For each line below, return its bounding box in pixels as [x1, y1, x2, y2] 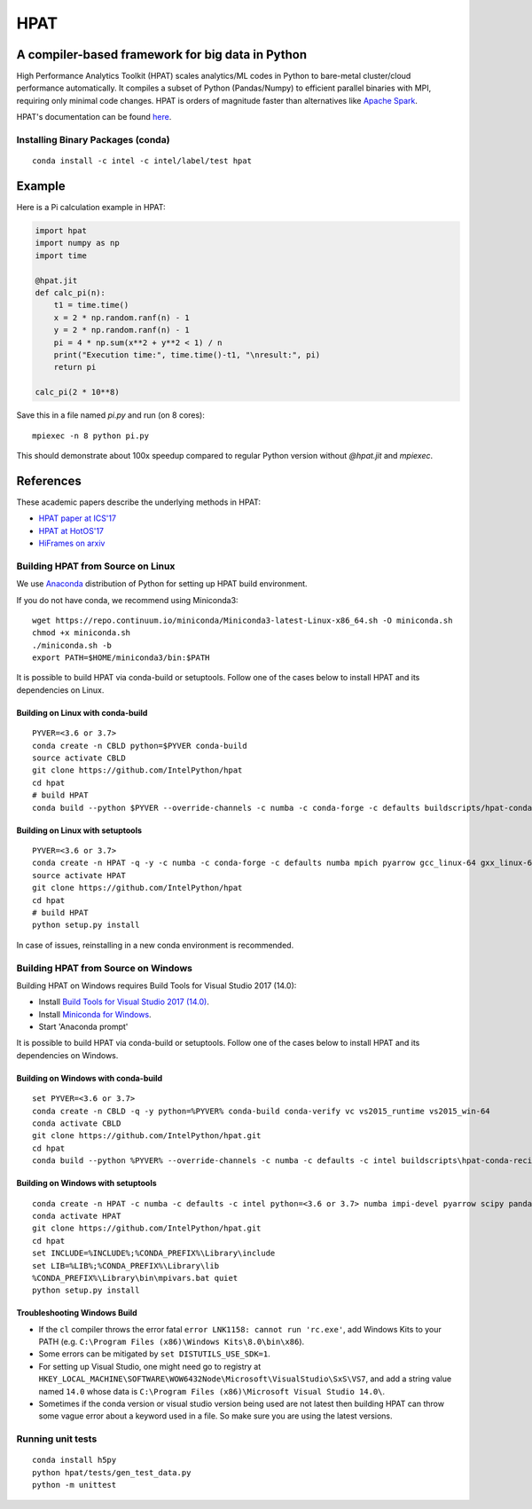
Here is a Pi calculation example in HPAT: [16, 202, 166, 213]
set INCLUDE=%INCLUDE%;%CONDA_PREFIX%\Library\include [32, 1248, 276, 1259]
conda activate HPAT [32, 1211, 121, 1221]
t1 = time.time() [53, 300, 129, 310]
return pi [53, 362, 97, 373]
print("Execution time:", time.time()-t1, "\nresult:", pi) [53, 350, 321, 359]
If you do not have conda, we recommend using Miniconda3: [16, 594, 239, 605]
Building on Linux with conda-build [16, 707, 148, 718]
